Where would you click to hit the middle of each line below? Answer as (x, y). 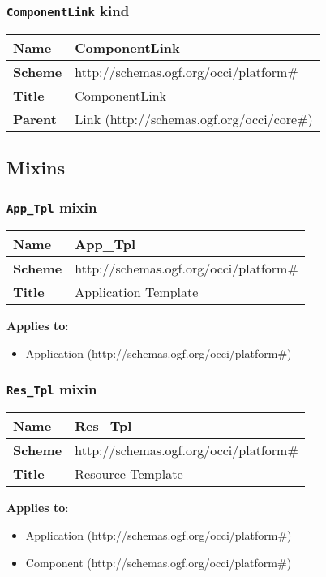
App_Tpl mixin (52, 207)
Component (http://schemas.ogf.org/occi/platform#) (159, 562)
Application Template (137, 292)
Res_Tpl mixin (52, 389)
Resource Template (129, 474)
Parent (35, 118)
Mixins (36, 168)
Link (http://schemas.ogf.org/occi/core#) (194, 118)
